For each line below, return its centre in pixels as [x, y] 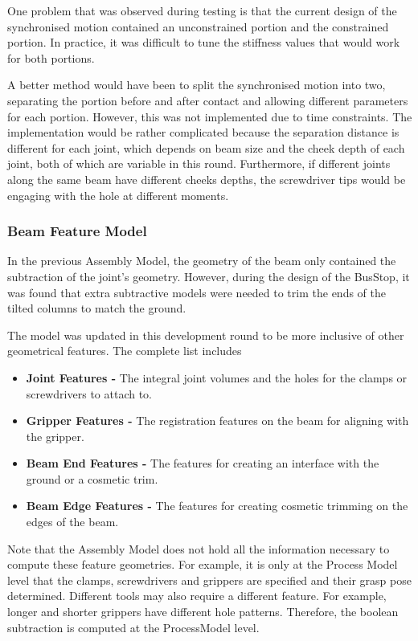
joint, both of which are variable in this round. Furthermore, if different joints [199, 163]
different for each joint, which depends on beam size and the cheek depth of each [206, 147]
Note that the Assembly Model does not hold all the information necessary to [199, 548]
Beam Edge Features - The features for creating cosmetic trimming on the [217, 506]
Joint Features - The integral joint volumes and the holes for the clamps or [217, 377]
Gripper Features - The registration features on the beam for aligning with [217, 421]
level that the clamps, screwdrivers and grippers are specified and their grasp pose [209, 580]
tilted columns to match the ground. [97, 308]
